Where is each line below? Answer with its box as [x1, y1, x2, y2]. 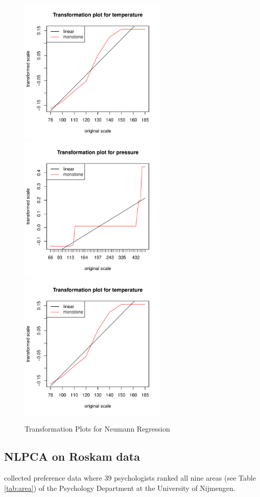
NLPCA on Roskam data [4, 448, 140, 464]
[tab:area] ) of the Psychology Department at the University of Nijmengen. [4, 482, 235, 493]
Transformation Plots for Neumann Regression [25, 423, 170, 434]
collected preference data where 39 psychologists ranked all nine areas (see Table [4, 472, 256, 483]
